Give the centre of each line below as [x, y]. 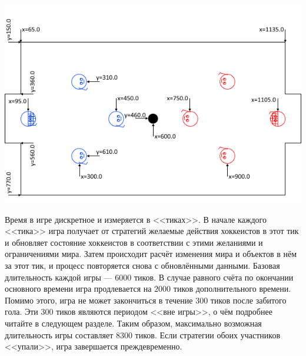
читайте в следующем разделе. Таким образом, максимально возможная [133, 323]
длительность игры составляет [59, 334]
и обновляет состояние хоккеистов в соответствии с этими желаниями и [134, 242]
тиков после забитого [248, 300]
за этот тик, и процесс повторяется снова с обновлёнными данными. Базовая [142, 265]
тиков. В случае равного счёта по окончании [214, 277]
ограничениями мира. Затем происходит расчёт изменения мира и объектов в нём [151, 254]
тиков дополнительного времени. [232, 289]
